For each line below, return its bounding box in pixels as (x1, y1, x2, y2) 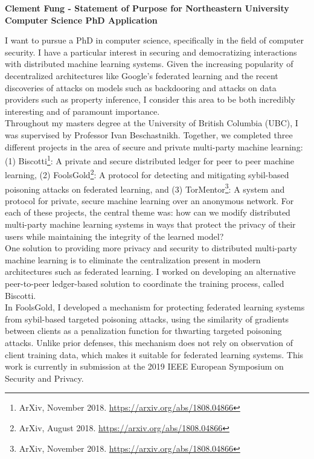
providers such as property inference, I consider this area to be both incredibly (5, 93, 295, 106)
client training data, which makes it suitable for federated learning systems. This (5, 348, 304, 361)
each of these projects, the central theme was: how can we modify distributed (5, 206, 290, 219)
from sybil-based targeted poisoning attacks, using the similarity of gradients (5, 312, 289, 325)
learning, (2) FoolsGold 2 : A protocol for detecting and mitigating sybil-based (5, 167, 289, 181)
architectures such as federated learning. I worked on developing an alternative (5, 265, 296, 278)
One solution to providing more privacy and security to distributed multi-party (5, 242, 297, 254)
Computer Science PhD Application (5, 13, 158, 26)
